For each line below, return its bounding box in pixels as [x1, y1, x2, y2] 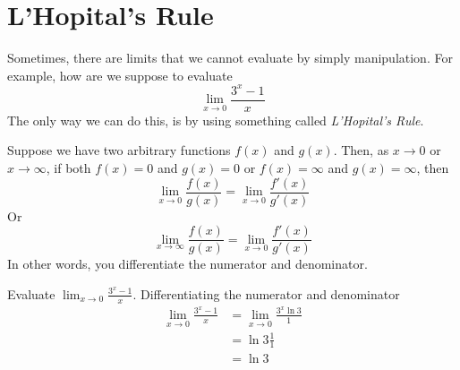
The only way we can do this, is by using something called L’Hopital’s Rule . [7, 110, 424, 129]
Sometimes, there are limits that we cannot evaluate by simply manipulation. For [7, 48, 453, 67]
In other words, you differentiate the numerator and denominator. [7, 254, 368, 273]
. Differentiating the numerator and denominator [132, 284, 400, 303]
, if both [46, 159, 91, 177]
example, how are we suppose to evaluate [7, 65, 233, 84]
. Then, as [333, 141, 389, 159]
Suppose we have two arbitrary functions [7, 141, 231, 159]
